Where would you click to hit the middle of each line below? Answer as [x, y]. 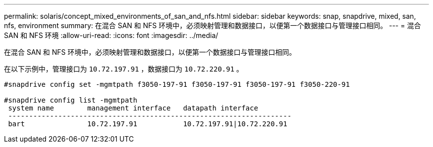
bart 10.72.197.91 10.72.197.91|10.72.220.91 [148, 124]
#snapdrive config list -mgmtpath [71, 100]
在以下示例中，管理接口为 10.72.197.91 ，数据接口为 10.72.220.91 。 [124, 69]
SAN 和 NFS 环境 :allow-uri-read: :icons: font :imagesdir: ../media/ [111, 35]
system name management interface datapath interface [133, 108]
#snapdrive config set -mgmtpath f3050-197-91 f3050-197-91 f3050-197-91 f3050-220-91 [177, 84]
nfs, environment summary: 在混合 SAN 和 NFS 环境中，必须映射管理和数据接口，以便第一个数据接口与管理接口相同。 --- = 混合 [213, 25]
